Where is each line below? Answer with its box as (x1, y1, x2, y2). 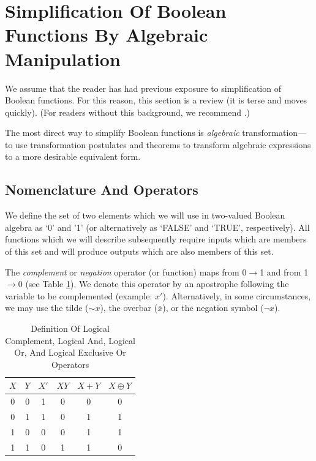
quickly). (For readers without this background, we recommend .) (5, 105, 250, 118)
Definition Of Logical (31, 322, 110, 335)
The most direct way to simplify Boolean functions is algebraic (5, 126, 239, 139)
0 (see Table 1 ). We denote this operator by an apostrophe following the (18, 277, 289, 290)
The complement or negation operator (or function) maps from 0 (5, 265, 247, 278)
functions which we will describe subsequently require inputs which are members (5, 233, 307, 245)
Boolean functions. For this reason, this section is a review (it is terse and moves (5, 94, 307, 107)
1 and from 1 (260, 265, 309, 278)
